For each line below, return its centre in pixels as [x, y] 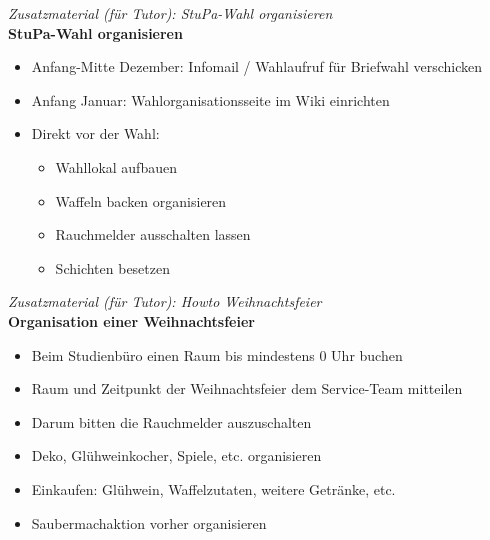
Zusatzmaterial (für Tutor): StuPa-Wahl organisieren [170, 13]
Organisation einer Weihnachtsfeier [131, 320]
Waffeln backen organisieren [141, 200]
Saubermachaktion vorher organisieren [149, 522]
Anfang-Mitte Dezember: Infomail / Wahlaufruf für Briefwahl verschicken [257, 66]
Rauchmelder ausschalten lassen [153, 234]
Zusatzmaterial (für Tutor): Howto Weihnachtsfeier [165, 301]
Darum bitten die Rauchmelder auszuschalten [171, 421]
